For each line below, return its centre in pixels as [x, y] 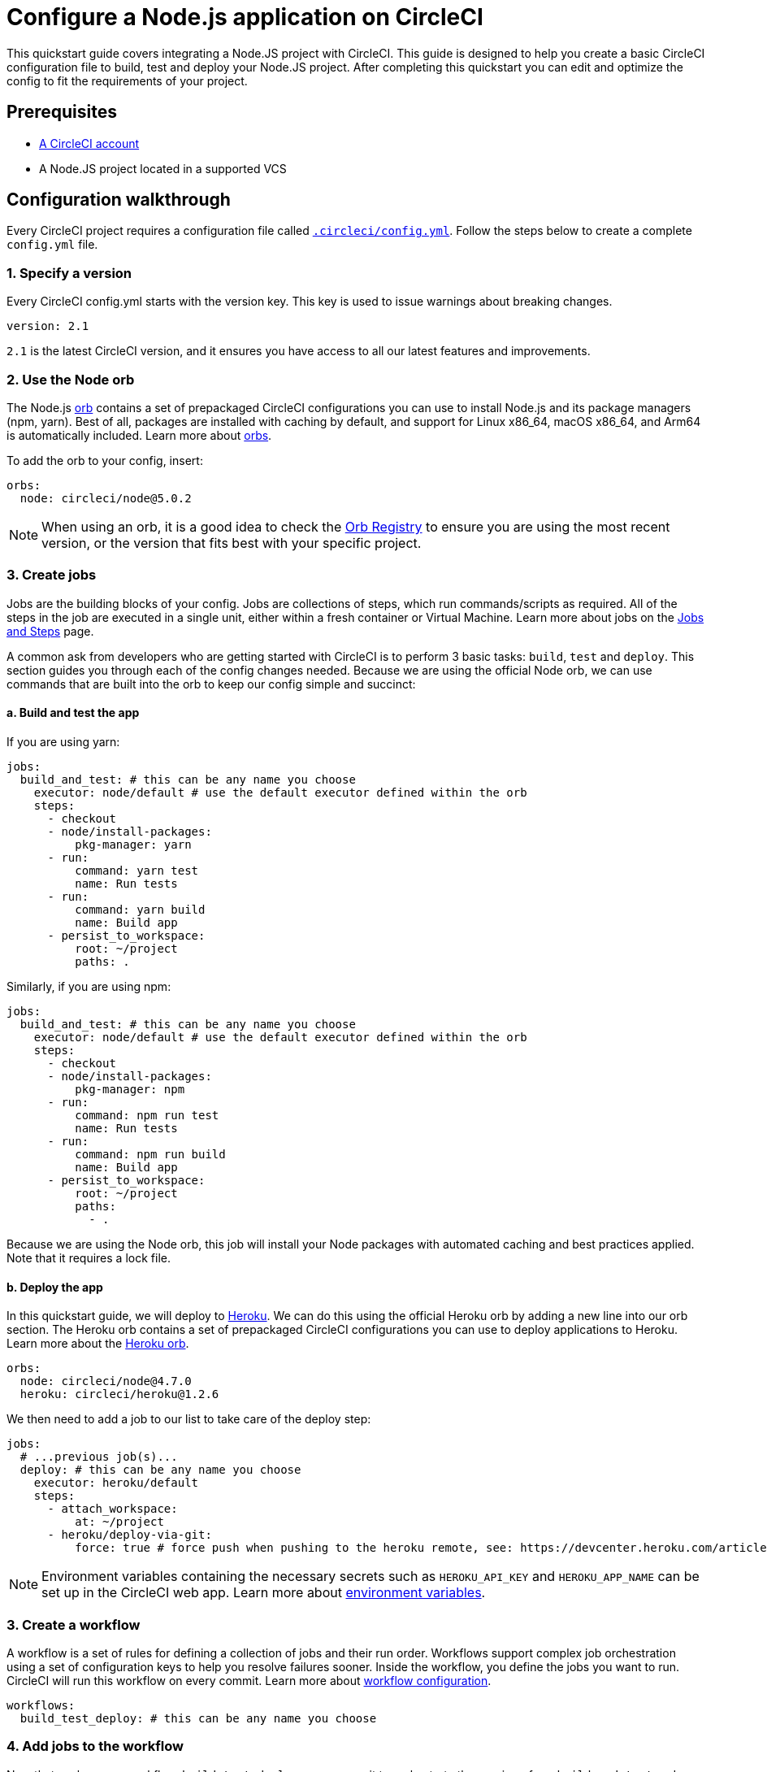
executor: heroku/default [116, 1483]
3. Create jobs [52, 575]
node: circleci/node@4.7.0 [106, 1381]
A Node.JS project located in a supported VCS [163, 168]
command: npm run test [147, 1115]
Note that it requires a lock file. [89, 1257]
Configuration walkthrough [119, 200]
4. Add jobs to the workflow [95, 1746]
